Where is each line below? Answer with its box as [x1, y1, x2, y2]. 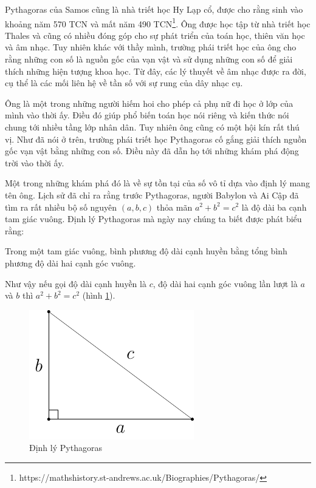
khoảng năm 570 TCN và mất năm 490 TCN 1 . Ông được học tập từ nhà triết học [5, 15, 311, 30]
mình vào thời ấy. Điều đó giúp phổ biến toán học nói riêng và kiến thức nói [5, 109, 289, 121]
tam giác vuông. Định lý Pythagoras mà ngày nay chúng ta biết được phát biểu [5, 212, 302, 225]
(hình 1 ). [82, 289, 115, 302]
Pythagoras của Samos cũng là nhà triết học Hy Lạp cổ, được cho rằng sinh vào [5, 3, 303, 15]
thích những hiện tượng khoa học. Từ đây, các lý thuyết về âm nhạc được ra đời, [5, 64, 306, 77]
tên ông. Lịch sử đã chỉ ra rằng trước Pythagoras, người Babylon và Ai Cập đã [5, 188, 299, 201]
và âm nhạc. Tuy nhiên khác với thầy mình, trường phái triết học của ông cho [5, 41, 297, 53]
